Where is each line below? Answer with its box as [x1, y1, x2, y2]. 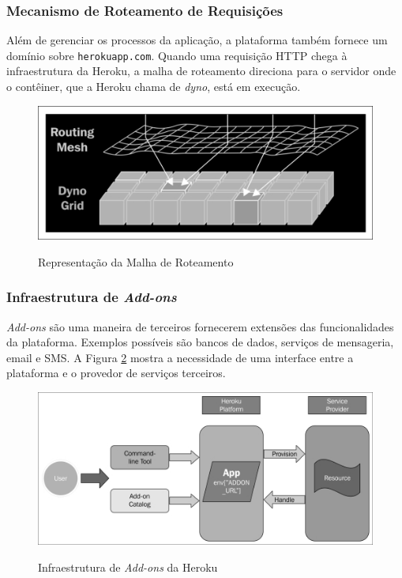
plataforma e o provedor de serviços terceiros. [6, 365, 226, 381]
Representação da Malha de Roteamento [38, 253, 234, 270]
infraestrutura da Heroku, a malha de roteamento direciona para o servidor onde [6, 62, 396, 79]
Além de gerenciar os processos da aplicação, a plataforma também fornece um [6, 32, 388, 48]
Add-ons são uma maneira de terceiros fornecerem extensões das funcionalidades [6, 318, 394, 334]
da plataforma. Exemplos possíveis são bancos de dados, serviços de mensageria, [6, 334, 394, 350]
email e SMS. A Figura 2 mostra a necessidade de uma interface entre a [6, 349, 354, 365]
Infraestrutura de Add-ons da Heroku [38, 558, 218, 575]
